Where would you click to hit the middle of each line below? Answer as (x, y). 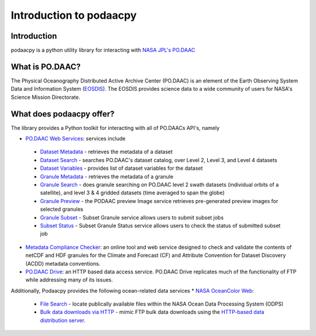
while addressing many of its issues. (69, 280)
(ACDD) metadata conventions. (63, 263)
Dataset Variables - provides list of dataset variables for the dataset (121, 168)
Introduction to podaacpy (74, 15)
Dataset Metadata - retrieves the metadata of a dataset (106, 152)
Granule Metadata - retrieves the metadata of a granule (107, 176)
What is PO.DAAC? (46, 66)
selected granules (62, 209)
